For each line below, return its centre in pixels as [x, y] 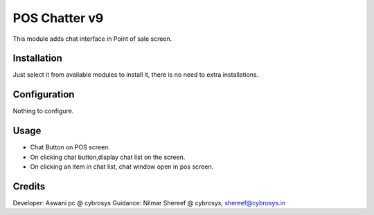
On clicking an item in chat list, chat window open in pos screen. [122, 167]
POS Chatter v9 [58, 18]
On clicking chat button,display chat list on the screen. [108, 157]
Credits [29, 186]
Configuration [44, 94]
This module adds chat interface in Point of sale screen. [92, 39]
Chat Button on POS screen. [70, 147]
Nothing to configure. [43, 111]
